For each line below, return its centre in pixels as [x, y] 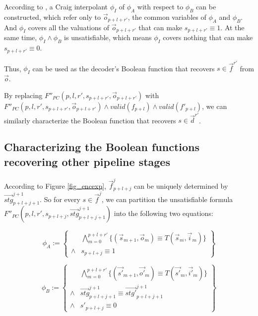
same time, [21, 37]
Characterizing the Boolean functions [102, 147]
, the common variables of [167, 17]
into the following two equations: [163, 213]
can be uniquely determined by [181, 185]
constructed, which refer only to [53, 17]
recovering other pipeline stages [87, 161]
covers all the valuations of [68, 27]
